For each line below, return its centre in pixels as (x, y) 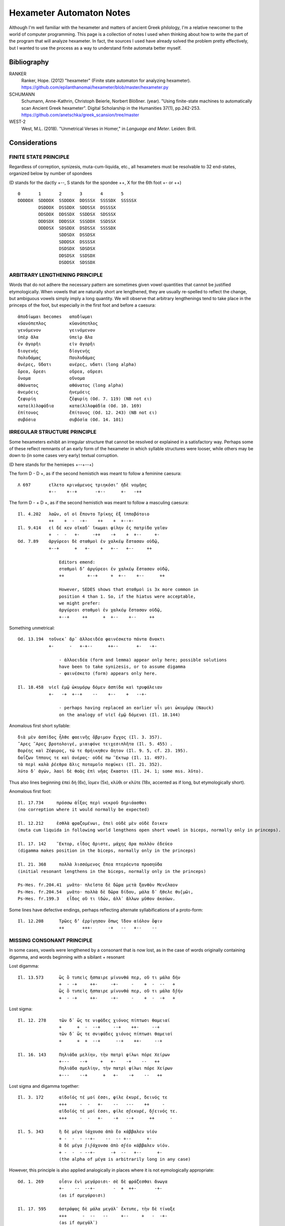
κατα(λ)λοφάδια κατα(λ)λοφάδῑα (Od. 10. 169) (80, 406)
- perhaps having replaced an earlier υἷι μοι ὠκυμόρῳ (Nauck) (136, 708)
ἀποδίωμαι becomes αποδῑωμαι (55, 317)
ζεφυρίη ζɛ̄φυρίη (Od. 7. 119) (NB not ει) (85, 399)
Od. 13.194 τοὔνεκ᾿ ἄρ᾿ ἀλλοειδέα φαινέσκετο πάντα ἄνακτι (91, 639)
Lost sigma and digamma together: (44, 1086)
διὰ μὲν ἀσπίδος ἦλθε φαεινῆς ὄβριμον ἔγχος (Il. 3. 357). (90, 737)
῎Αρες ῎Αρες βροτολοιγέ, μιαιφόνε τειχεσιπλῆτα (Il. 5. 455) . (95, 744)
